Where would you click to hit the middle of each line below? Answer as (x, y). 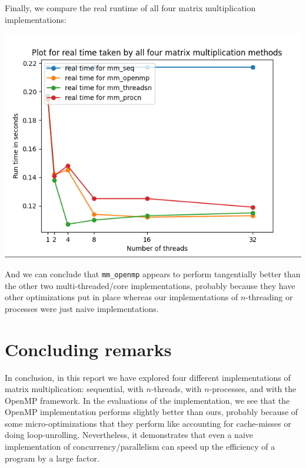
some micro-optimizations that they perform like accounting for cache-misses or (148, 423)
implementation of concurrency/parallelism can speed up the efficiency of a (140, 447)
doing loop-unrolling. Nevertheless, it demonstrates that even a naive (129, 435)
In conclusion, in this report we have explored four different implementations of (148, 377)
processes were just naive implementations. (82, 308)
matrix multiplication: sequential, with (74, 389)
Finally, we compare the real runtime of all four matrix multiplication (130, 8)
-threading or (269, 297)
